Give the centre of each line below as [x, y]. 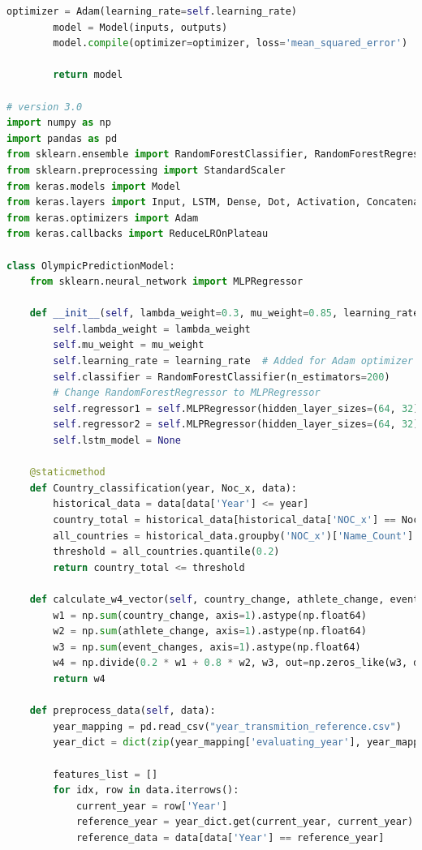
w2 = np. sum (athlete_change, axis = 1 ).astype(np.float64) [210, 631]
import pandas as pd [62, 138]
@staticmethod [67, 472]
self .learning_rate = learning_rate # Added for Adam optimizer [233, 361]
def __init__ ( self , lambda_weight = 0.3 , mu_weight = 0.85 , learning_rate [224, 313]
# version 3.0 [45, 107]
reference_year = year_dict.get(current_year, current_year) [245, 822]
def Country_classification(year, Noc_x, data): [163, 488]
